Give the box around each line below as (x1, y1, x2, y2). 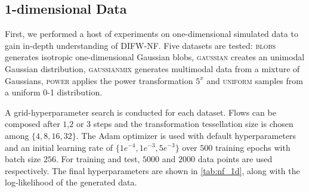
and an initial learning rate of (5, 141, 113, 153)
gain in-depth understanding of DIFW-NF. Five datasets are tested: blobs (5, 39, 276, 51)
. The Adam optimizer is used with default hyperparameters (76, 129, 296, 141)
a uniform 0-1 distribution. (5, 86, 103, 98)
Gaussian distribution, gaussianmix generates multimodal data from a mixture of (5, 62, 300, 75)
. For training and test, (56, 153, 140, 165)
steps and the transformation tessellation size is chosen (93, 117, 293, 130)
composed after (5, 117, 60, 130)
